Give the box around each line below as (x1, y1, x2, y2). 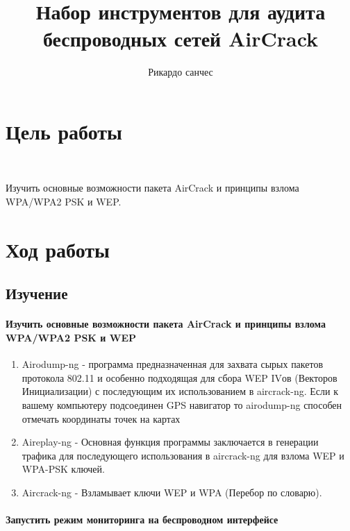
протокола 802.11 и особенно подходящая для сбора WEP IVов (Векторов (22, 370, 337, 385)
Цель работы (6, 117, 122, 145)
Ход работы (6, 235, 110, 263)
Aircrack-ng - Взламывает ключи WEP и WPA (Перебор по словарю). (22, 484, 322, 499)
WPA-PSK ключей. (22, 462, 105, 476)
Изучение (6, 283, 68, 304)
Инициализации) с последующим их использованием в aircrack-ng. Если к (22, 384, 338, 398)
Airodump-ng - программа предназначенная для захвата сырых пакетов (22, 357, 324, 371)
